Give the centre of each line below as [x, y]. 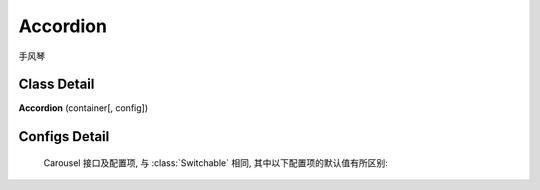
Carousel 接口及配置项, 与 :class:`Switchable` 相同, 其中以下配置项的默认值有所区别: [216, 162]
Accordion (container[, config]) [83, 108]
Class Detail [56, 84]
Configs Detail [64, 136]
